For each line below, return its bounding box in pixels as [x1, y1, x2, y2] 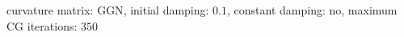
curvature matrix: [6, 2, 94, 18]
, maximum [341, 2, 398, 18]
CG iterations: [6, 17, 78, 34]
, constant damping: [227, 2, 326, 18]
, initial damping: [123, 2, 209, 18]
